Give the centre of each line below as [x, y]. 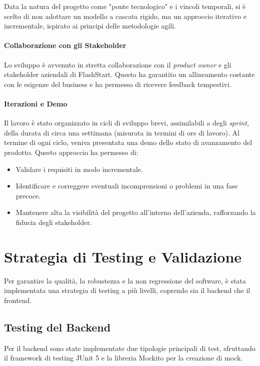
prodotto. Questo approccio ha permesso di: [71, 152]
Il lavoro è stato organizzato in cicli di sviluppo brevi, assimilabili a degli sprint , [126, 123]
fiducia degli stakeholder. [54, 222]
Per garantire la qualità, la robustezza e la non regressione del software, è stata [125, 280]
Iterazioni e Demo [36, 103]
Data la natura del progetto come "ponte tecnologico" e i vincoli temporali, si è [125, 6]
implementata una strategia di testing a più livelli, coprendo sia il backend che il [127, 290]
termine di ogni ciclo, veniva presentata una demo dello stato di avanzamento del [128, 142]
